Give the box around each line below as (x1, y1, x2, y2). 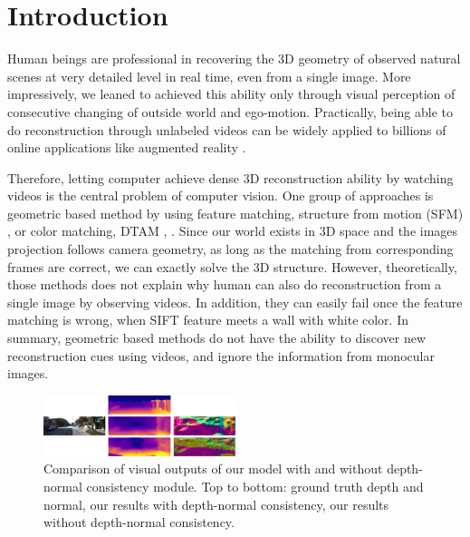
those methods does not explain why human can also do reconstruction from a (7, 275, 442, 294)
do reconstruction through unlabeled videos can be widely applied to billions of (7, 120, 446, 139)
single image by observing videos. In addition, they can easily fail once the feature (7, 292, 463, 311)
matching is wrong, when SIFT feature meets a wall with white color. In (7, 310, 409, 329)
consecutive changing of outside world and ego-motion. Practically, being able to (7, 102, 453, 121)
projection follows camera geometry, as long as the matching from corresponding (7, 239, 454, 259)
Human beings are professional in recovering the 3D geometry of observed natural (7, 49, 461, 68)
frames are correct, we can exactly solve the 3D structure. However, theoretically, (7, 257, 457, 276)
